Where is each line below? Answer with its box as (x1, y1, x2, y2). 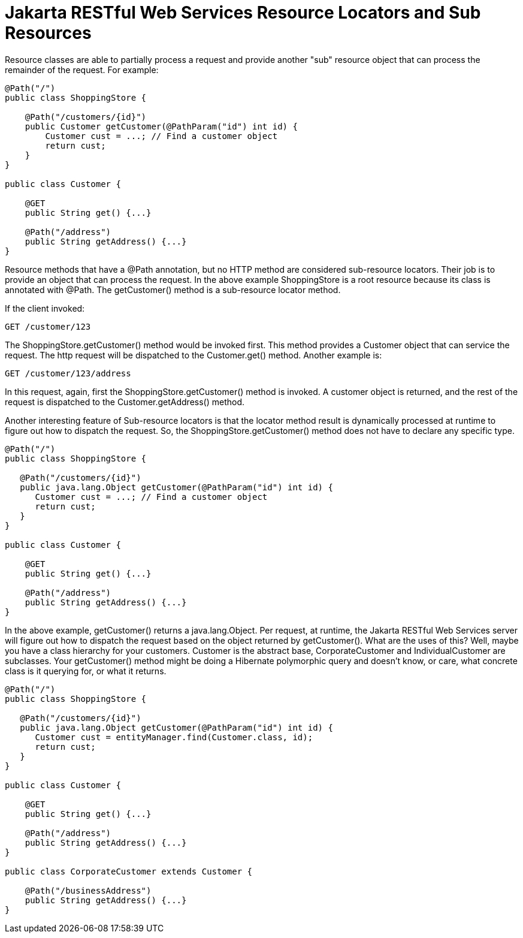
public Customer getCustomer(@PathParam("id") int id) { (25, 121, 298, 131)
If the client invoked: (5, 303, 85, 313)
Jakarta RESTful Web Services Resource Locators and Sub (5, 2, 481, 23)
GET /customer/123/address (5, 368, 131, 378)
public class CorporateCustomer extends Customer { (5, 866, 253, 876)
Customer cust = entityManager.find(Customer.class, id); (35, 732, 313, 742)
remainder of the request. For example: (5, 64, 159, 75)
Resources (5, 23, 92, 43)
